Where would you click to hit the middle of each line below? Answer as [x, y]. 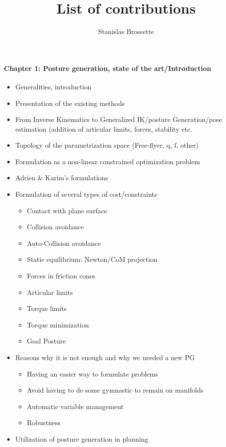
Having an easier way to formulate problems [92, 373]
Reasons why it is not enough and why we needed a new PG [105, 357]
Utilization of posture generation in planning [82, 438]
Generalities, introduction [53, 86]
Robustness [44, 422]
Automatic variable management [75, 406]
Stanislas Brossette [126, 31]
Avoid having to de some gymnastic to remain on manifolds [115, 390]
